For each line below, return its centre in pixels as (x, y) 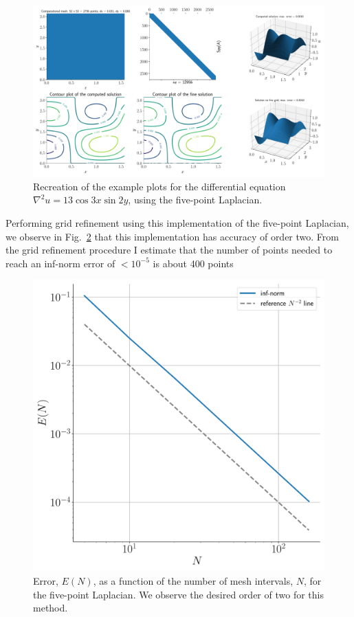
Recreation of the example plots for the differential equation (159, 186)
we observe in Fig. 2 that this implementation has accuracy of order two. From (172, 236)
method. (51, 608)
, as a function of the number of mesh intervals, (193, 581)
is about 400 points (193, 263)
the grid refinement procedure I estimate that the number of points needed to (169, 250)
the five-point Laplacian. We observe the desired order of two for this (178, 594)
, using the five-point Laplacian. (195, 200)
